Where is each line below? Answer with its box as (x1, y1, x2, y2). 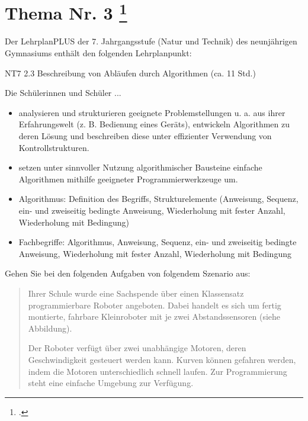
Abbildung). (28, 322, 72, 334)
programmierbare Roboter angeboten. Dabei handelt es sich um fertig (28, 298, 281, 311)
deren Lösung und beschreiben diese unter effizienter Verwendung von (18, 130, 272, 142)
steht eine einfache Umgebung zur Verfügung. (28, 377, 194, 389)
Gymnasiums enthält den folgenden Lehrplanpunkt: (5, 47, 192, 59)
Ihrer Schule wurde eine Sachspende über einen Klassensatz (28, 287, 244, 299)
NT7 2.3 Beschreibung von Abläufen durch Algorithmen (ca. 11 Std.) (5, 66, 256, 79)
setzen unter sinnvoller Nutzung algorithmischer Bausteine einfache (18, 161, 262, 173)
